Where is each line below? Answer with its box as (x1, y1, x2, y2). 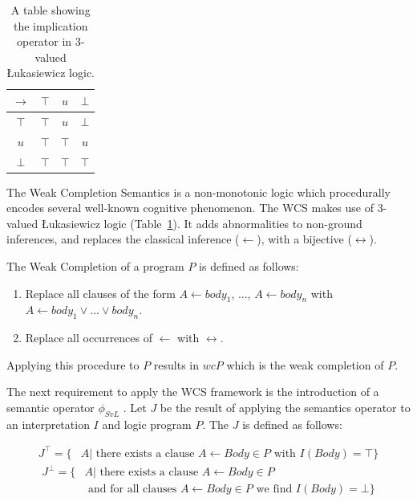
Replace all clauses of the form (25, 284, 176, 301)
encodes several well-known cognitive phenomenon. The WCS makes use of (6, 199, 374, 216)
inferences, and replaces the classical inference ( (6, 231, 240, 247)
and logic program (102, 415, 192, 432)
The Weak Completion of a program (6, 257, 184, 274)
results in (153, 356, 199, 373)
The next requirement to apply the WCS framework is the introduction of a (6, 383, 379, 400)
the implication (13, 17, 88, 34)
